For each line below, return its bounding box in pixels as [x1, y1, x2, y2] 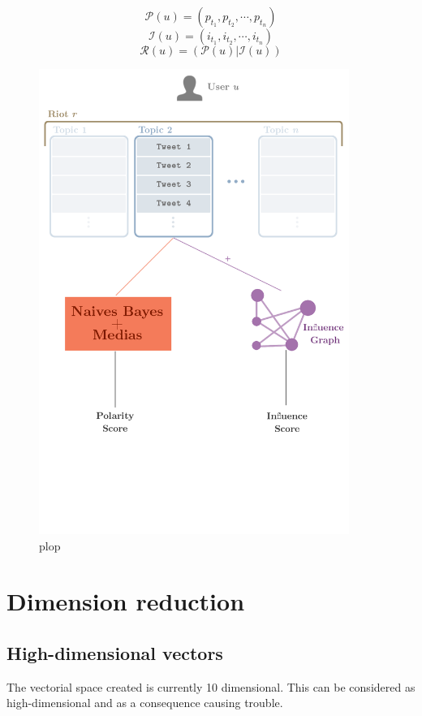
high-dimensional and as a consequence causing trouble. [6, 694, 283, 711]
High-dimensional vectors [6, 640, 223, 665]
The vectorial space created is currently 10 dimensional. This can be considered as [6, 678, 416, 695]
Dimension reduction [6, 584, 245, 618]
